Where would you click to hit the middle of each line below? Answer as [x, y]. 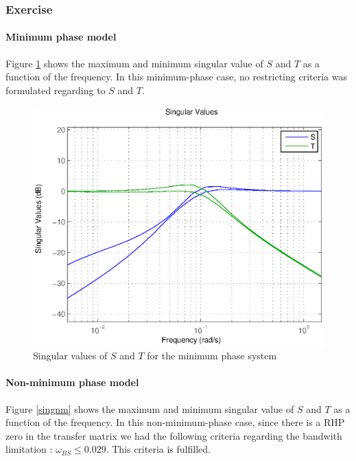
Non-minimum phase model [72, 382]
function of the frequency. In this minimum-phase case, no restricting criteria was [176, 77]
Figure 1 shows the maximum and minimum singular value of [134, 63]
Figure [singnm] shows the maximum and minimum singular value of [150, 408]
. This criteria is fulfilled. [158, 449]
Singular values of [70, 356]
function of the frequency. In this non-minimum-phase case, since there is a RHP [175, 422]
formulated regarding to [56, 90]
